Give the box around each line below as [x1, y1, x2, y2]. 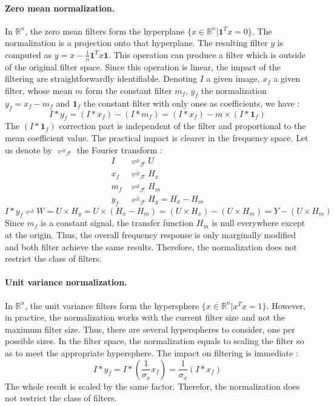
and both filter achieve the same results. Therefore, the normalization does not [5, 240, 297, 253]
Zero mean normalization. [5, 1, 115, 14]
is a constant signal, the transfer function [41, 216, 194, 229]
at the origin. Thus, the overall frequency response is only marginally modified [5, 228, 296, 241]
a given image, [206, 72, 260, 85]
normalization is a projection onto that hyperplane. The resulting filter [5, 36, 268, 49]
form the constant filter [85, 84, 172, 96]
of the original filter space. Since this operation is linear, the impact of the [5, 60, 281, 73]
